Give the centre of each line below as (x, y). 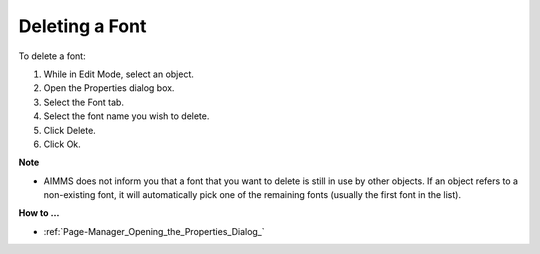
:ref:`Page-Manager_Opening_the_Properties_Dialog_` (154, 231)
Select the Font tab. (84, 102)
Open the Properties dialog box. (109, 88)
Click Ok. (62, 144)
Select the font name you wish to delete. (126, 116)
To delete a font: (52, 56)
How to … (39, 213)
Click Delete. (70, 130)
